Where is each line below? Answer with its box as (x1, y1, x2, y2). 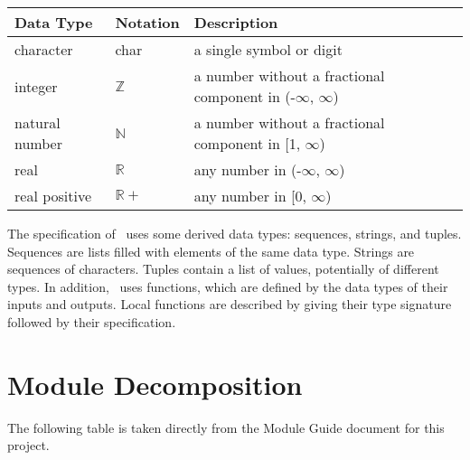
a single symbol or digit (193, 39, 343, 60)
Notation (115, 12, 180, 33)
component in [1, (193, 133, 301, 154)
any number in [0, (193, 185, 306, 206)
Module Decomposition (7, 365, 303, 402)
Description (193, 12, 278, 33)
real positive (14, 185, 92, 206)
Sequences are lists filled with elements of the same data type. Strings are (7, 241, 415, 260)
